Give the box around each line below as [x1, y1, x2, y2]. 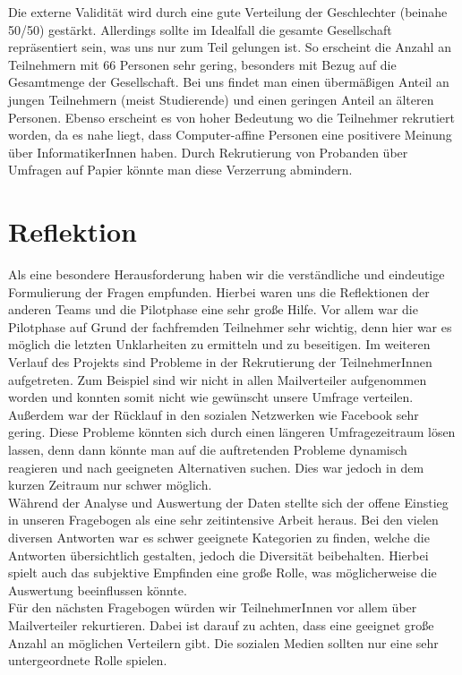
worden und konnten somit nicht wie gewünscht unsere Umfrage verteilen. [8, 388, 414, 406]
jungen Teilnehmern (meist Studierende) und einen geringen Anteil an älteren [8, 90, 434, 108]
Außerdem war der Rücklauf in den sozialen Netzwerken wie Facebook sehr [8, 405, 419, 423]
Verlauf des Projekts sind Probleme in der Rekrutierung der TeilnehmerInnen [8, 353, 432, 372]
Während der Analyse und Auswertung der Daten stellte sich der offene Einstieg [8, 492, 449, 511]
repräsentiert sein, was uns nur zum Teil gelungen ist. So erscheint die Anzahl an [8, 38, 451, 56]
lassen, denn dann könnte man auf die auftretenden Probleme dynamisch [8, 440, 407, 458]
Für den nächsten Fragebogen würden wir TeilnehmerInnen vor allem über [8, 598, 417, 617]
